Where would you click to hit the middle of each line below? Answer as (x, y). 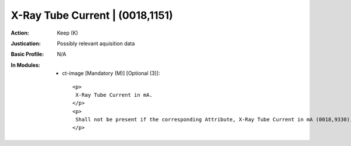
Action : (20, 33)
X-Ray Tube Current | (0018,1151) (92, 15)
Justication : (26, 43)
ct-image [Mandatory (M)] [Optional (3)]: (111, 73)
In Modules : (25, 65)
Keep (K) (68, 33)
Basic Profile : (27, 54)
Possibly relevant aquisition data (96, 43)
